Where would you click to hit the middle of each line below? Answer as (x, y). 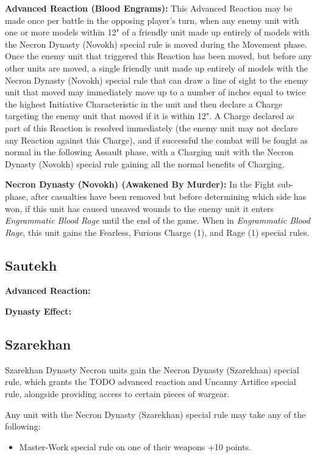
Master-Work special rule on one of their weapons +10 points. (135, 446)
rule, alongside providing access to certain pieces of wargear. (117, 394)
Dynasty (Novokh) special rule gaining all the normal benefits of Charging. (145, 163)
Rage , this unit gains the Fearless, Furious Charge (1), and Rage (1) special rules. (157, 232)
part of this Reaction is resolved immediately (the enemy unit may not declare (151, 127)
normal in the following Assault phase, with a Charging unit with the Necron (149, 152)
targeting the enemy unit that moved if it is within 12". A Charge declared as (150, 116)
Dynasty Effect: (38, 311)
